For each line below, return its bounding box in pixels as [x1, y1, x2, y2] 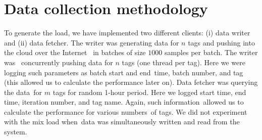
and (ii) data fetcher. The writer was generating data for [4, 37, 179, 48]
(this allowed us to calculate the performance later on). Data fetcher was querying [4, 77, 258, 87]
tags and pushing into [188, 37, 255, 48]
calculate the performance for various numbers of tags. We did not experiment [4, 106, 247, 117]
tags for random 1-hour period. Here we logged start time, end [53, 86, 246, 97]
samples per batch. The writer [164, 47, 258, 58]
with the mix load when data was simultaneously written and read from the [4, 116, 240, 127]
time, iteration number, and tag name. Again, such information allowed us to [4, 97, 244, 107]
